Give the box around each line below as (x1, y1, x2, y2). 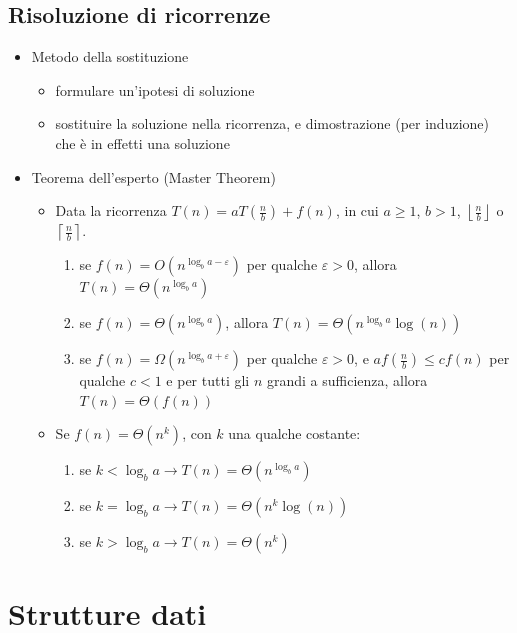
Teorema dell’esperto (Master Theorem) (31, 166, 276, 187)
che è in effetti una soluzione (55, 132, 230, 153)
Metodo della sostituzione (31, 46, 189, 67)
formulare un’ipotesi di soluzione (55, 79, 255, 100)
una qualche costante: (228, 423, 361, 444)
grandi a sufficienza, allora (266, 370, 428, 391)
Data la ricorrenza (55, 200, 167, 221)
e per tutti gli (166, 370, 250, 391)
